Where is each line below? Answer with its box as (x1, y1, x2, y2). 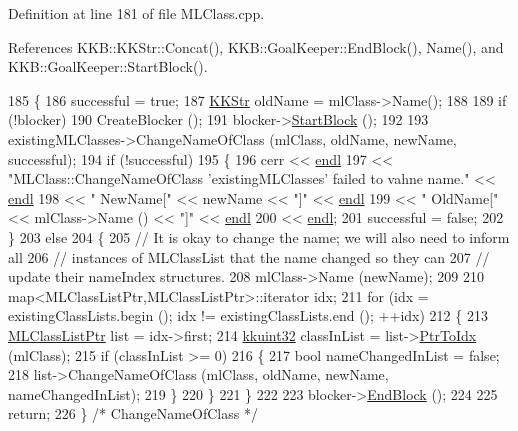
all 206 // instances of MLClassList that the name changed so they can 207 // (8, 246, 490, 267)
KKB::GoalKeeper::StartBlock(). (8, 56, 208, 77)
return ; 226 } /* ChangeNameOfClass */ (8, 403, 258, 424)
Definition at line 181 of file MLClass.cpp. (8, 3, 265, 23)
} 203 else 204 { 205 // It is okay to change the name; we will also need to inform (8, 226, 510, 247)
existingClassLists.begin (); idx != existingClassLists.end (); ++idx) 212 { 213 (8, 305, 488, 326)
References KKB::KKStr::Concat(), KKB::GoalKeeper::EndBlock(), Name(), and (8, 36, 504, 57)
